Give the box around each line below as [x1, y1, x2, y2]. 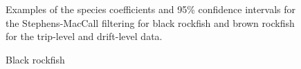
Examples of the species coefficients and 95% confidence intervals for [6, 2, 296, 16]
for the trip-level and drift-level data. [6, 29, 163, 43]
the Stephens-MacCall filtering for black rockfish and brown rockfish [6, 15, 295, 30]
